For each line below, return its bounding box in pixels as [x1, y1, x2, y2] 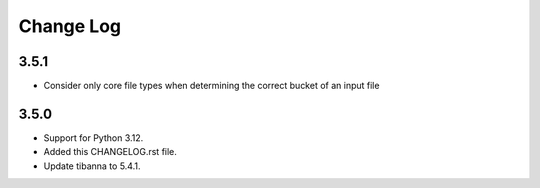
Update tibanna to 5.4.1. [43, 160, 141, 172]
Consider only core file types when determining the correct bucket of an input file [43, 80, 380, 92]
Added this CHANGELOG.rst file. [43, 146, 177, 158]
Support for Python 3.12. [43, 131, 144, 144]
